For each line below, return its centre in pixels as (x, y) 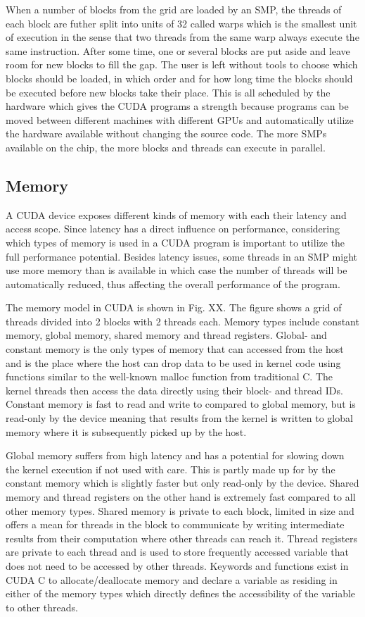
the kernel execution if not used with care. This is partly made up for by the (171, 469)
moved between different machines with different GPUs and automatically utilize (180, 119)
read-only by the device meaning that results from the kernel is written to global (179, 418)
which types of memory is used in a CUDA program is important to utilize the (175, 242)
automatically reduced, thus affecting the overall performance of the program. (173, 283)
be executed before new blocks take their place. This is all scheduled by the (168, 92)
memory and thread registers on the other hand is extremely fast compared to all (181, 497)
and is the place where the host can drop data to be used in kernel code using (173, 362)
